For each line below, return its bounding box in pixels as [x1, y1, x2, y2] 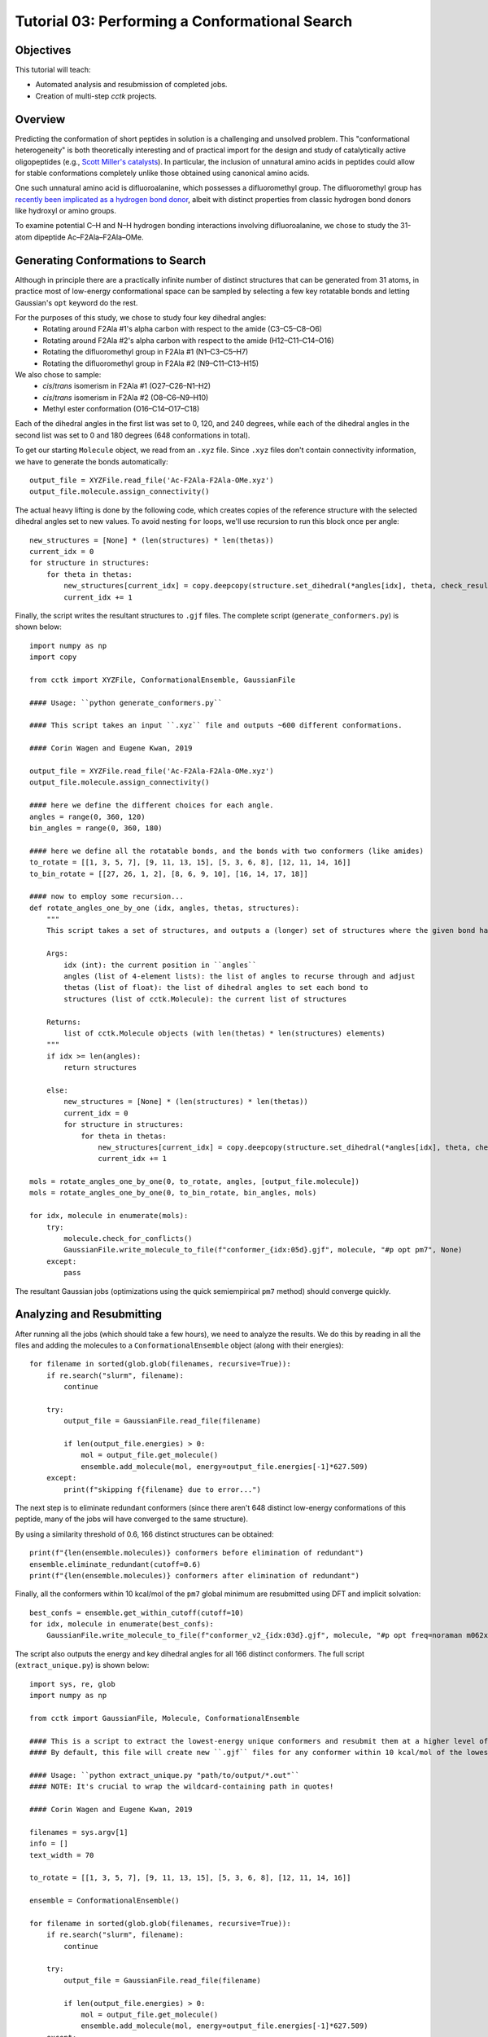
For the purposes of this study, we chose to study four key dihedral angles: [15, 312, 267, 322]
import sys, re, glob [29, 1679, 115, 1688]
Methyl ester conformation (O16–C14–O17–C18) [42, 404, 200, 414]
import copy [29, 653, 77, 662]
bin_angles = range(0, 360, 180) [29, 823, 163, 833]
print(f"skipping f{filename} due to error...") [63, 1485, 262, 1494]
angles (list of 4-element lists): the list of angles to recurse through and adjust [63, 972, 416, 981]
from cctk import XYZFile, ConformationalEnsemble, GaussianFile [29, 675, 296, 684]
